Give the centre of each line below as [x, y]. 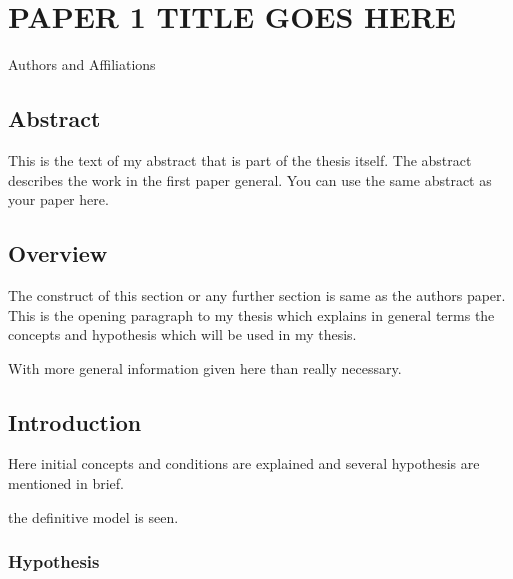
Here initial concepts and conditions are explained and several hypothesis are [244, 463]
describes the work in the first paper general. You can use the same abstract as [250, 179]
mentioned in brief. [66, 483]
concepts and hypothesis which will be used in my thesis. [182, 334]
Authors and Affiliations [82, 64]
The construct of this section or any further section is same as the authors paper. [257, 294]
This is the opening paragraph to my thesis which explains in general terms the [251, 314]
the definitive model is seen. [93, 516]
